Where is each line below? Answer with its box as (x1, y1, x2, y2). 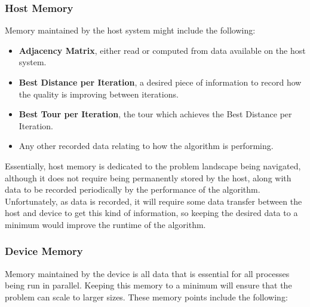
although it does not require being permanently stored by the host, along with (5, 171, 291, 184)
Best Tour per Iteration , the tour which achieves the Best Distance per (19, 108, 292, 120)
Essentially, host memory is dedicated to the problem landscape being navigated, (5, 159, 301, 172)
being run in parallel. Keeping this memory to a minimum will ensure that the (5, 279, 292, 291)
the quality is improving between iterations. (19, 87, 179, 100)
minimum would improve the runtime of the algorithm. (5, 218, 206, 230)
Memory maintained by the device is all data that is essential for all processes (5, 267, 290, 279)
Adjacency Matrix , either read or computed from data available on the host (19, 44, 306, 56)
